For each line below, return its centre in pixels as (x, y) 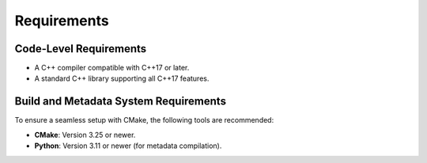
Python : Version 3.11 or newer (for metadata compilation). (128, 146)
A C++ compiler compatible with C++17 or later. (112, 68)
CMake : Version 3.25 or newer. (85, 135)
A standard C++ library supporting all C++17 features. (122, 78)
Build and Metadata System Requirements (121, 102)
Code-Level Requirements (81, 49)
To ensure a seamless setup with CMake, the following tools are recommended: (144, 120)
